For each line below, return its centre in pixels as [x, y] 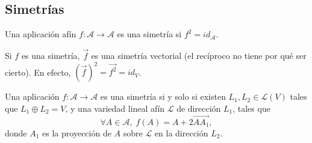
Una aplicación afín [41, 34]
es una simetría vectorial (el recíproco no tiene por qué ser [199, 56]
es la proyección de [77, 132]
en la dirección [181, 132]
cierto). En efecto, [38, 72]
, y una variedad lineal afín [115, 108]
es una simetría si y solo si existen [163, 96]
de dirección [199, 108]
